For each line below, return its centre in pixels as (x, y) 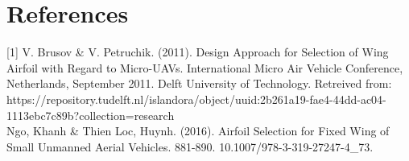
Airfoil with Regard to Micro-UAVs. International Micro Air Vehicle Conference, (205, 67)
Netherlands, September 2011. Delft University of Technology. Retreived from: (199, 83)
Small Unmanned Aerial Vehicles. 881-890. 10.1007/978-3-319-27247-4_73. (190, 146)
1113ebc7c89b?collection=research (91, 115)
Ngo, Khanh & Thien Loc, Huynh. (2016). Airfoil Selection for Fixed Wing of (198, 131)
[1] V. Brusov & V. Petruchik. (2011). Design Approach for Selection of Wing (198, 52)
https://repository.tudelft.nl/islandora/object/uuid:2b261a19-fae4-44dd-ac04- (196, 99)
